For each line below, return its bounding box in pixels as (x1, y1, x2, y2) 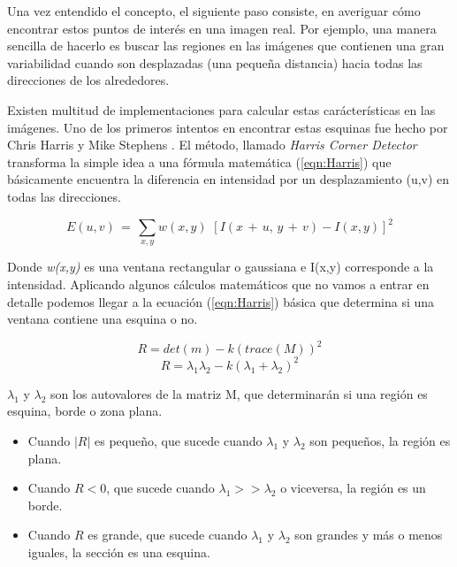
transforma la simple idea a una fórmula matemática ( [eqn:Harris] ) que (7, 152, 392, 171)
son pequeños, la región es (309, 431, 451, 449)
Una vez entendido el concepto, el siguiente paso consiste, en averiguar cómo (7, 2, 421, 19)
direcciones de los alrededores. (7, 71, 170, 89)
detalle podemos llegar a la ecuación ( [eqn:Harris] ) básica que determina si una (7, 292, 435, 310)
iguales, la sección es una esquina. (27, 542, 210, 561)
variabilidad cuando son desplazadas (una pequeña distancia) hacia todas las (7, 53, 423, 72)
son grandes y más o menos (294, 525, 443, 544)
